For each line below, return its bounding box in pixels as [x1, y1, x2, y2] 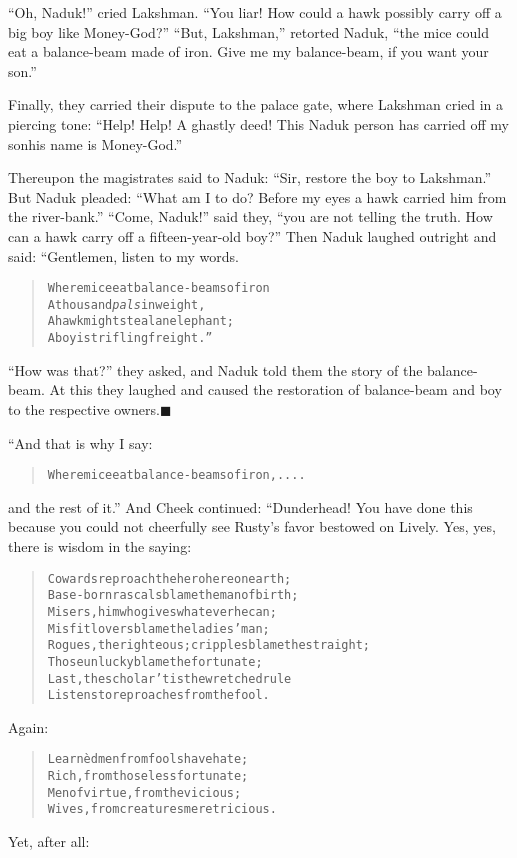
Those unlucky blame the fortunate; [47, 654, 263, 669]
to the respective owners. [8, 398, 160, 419]
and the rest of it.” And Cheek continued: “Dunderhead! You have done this [8, 496, 473, 517]
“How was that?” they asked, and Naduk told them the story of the [8, 359, 423, 380]
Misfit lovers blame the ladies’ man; [47, 621, 270, 636]
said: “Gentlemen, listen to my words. [8, 245, 239, 266]
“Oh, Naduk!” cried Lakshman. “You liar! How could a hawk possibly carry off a [8, 2, 502, 22]
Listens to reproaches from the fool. [47, 688, 270, 703]
